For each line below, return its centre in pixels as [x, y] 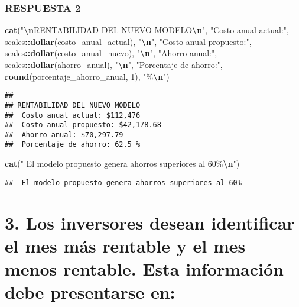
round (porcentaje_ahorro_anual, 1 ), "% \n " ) [87, 76]
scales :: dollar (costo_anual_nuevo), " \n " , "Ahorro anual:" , [111, 53]
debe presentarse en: [90, 292]
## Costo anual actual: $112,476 [73, 115]
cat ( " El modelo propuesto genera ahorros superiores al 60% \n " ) [122, 164]
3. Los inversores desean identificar [150, 222]
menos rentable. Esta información [144, 268]
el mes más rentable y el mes [125, 245]
